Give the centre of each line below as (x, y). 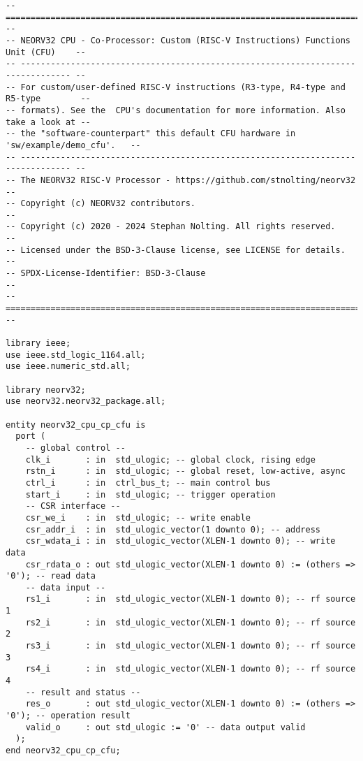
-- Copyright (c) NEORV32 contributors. (101, 204)
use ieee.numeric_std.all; (68, 367)
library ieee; (38, 343)
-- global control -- (75, 448)
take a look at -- (48, 122)
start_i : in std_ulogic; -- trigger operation (150, 494)
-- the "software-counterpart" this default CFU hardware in (151, 134)
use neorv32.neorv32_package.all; (86, 401)
